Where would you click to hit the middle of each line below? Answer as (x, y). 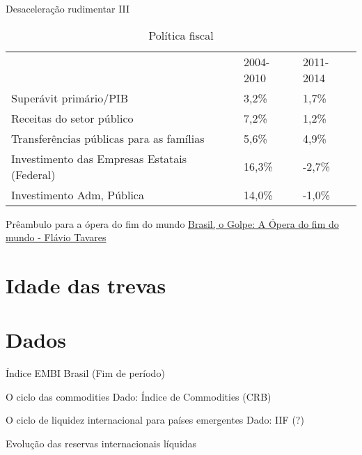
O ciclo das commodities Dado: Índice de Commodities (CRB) (139, 396)
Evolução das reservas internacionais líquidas (101, 444)
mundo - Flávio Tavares (56, 237)
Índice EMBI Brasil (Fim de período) (85, 373)
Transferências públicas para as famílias (108, 138)
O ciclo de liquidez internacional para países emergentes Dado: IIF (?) (155, 420)
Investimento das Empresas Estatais (99, 158)
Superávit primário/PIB (70, 98)
